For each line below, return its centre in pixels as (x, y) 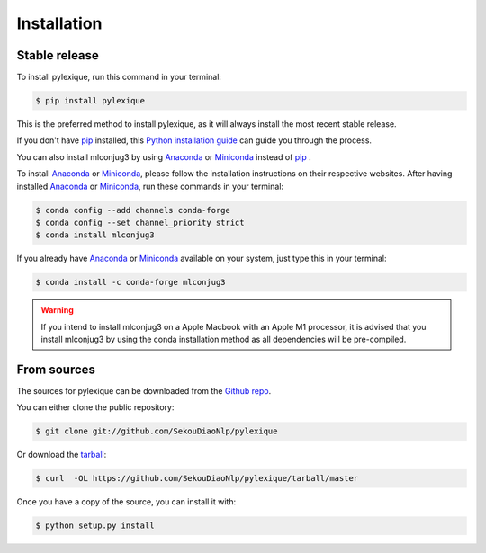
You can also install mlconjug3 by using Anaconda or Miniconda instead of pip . (164, 156)
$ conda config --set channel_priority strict (140, 222)
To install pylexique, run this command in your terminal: (119, 77)
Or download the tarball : (62, 455)
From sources (56, 369)
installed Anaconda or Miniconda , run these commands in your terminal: (150, 186)
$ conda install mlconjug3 (95, 235)
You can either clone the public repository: (95, 407)
